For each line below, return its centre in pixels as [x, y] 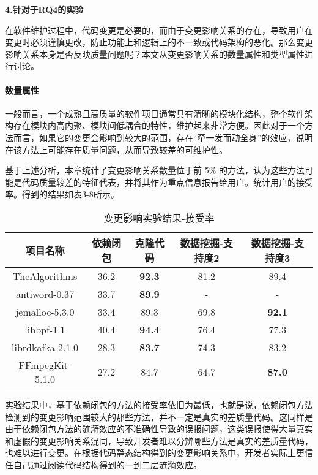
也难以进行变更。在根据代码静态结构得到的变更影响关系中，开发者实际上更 [155, 453]
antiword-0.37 [45, 294]
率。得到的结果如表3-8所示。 [62, 194]
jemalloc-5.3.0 [45, 311]
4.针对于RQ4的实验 [44, 9]
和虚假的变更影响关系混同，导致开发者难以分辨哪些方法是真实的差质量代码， [159, 440]
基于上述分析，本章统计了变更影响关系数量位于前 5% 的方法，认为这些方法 [155, 170]
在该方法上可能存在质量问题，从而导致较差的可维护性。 [116, 149]
